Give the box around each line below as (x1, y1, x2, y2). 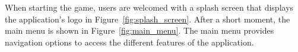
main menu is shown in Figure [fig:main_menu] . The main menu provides (5, 24, 274, 37)
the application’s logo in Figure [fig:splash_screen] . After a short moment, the (5, 12, 290, 25)
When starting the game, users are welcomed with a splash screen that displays (5, 1, 294, 13)
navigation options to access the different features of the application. (5, 35, 254, 48)
